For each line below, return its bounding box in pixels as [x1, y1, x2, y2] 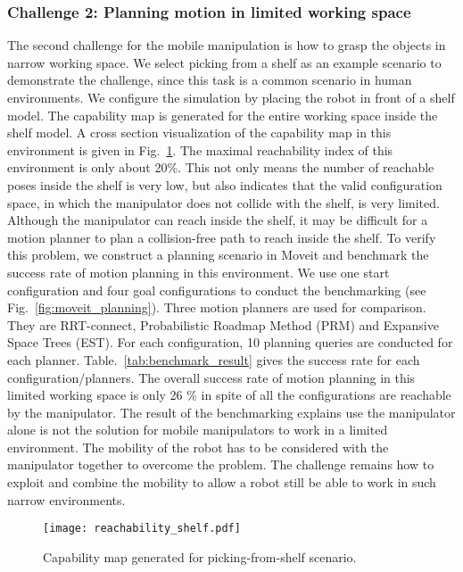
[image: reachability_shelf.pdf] [43, 522, 241, 535]
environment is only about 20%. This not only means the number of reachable [7, 158, 434, 177]
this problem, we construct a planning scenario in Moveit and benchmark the [7, 245, 429, 264]
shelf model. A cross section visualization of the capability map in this [7, 123, 392, 142]
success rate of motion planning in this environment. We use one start [7, 262, 390, 281]
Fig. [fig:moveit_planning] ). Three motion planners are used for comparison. [7, 298, 426, 317]
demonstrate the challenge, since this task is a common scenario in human [7, 70, 412, 89]
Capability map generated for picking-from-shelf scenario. [43, 547, 357, 566]
